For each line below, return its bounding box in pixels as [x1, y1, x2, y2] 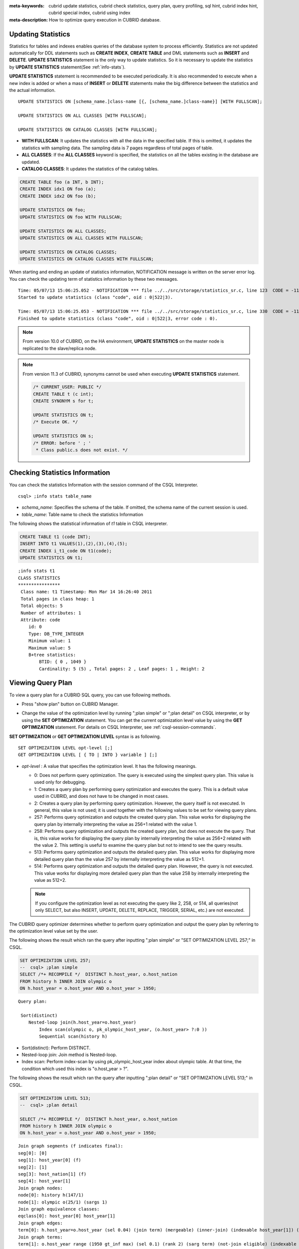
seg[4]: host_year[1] [18, 1178, 71, 1184]
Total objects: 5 [20, 603, 63, 609]
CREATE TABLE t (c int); [33, 391, 94, 397]
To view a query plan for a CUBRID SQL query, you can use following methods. [9, 692, 171, 698]
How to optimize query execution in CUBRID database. [49, 16, 161, 22]
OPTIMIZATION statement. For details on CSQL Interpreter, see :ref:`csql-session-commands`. [21, 724, 216, 730]
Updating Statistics [9, 30, 71, 38]
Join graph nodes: [18, 1185, 63, 1191]
